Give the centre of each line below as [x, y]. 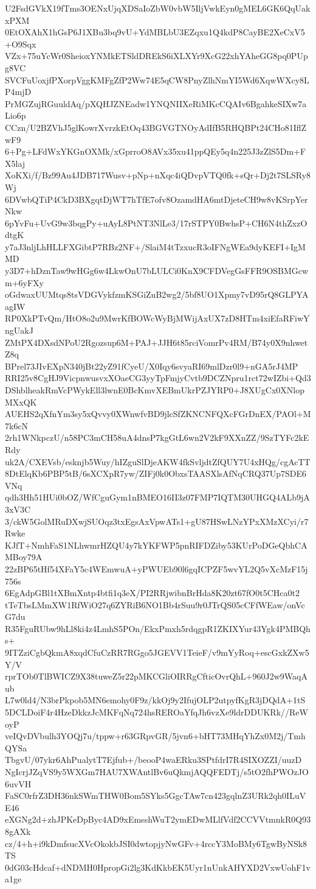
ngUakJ [19, 330]
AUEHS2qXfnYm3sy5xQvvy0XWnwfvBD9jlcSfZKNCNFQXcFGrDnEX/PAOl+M [158, 414]
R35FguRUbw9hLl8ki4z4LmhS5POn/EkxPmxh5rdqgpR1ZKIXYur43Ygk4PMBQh [158, 628]
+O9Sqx [21, 44]
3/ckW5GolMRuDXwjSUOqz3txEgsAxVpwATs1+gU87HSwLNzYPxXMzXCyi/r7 [157, 521]
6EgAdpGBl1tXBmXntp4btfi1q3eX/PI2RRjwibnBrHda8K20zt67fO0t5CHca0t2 [152, 593]
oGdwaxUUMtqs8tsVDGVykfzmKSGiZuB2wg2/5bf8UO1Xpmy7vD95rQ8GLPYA [157, 294]
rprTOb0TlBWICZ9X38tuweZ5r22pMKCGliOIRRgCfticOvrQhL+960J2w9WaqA [156, 676]
